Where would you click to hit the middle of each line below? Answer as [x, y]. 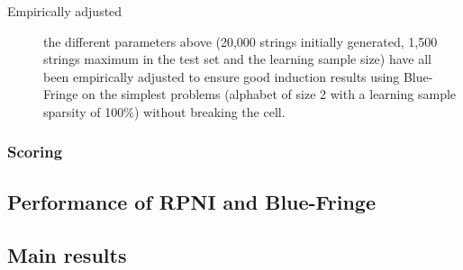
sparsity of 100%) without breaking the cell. [164, 111]
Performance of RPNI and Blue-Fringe [192, 201]
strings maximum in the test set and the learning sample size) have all [237, 59]
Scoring [35, 152]
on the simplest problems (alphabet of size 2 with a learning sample [269, 94]
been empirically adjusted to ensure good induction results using [222, 76]
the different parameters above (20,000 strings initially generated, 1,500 [241, 41]
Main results [67, 254]
